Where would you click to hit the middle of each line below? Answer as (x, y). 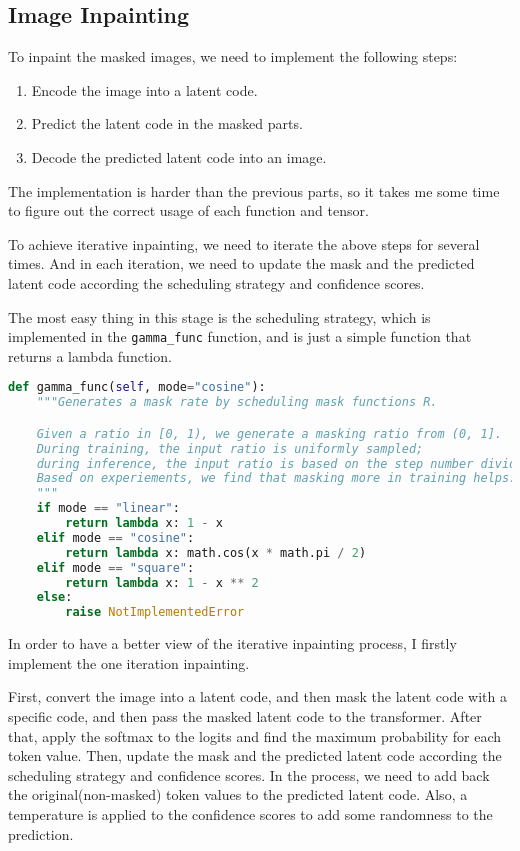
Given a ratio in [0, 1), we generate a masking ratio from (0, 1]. (269, 433)
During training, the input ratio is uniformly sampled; (230, 448)
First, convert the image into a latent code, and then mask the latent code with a (257, 696)
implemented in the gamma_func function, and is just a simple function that (240, 336)
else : (54, 597)
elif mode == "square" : (115, 567)
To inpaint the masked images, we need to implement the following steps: (233, 56)
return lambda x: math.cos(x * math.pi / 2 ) (216, 552)
